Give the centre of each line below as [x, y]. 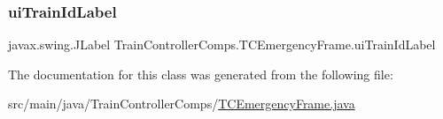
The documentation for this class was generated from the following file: [201, 74]
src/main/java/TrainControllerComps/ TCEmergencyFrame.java [182, 104]
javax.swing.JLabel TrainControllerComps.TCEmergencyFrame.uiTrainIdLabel [222, 45]
